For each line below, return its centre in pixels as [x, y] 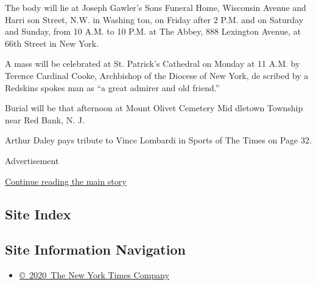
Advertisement [32, 160]
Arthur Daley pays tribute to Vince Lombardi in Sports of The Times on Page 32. [158, 140]
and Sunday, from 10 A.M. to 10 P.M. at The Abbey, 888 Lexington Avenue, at [153, 31]
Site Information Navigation [95, 249]
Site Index [38, 214]
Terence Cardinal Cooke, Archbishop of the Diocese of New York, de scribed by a [157, 75]
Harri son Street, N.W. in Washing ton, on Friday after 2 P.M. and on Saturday [154, 19]
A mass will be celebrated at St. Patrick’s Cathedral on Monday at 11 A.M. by [153, 64]
